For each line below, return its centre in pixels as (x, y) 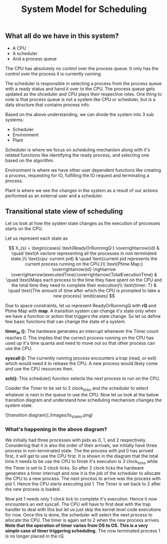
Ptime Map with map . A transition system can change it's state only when (81, 311)
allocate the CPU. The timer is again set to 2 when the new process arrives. (83, 520)
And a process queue (34, 59)
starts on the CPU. (24, 229)
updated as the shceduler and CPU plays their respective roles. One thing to (83, 94)
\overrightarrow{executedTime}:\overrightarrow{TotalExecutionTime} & (84, 275)
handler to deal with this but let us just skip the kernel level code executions (83, 509)
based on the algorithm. (30, 160)
